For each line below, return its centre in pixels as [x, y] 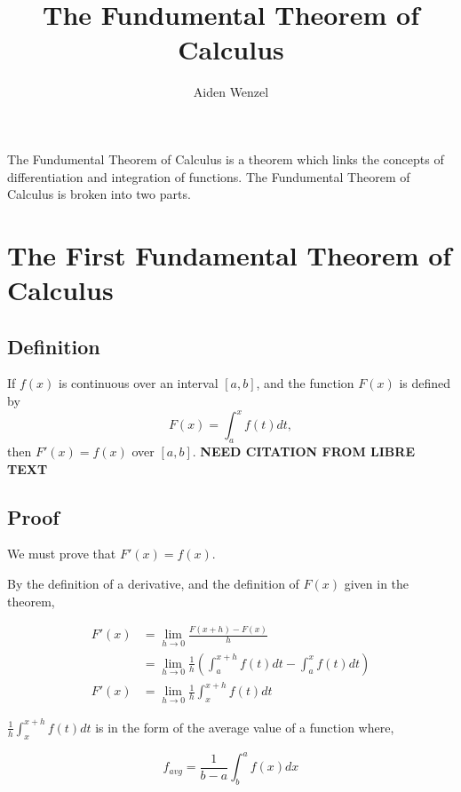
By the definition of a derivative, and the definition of [153, 583]
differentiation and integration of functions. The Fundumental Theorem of [209, 176]
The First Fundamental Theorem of [230, 254]
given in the [377, 583]
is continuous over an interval [139, 383]
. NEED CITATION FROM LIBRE [303, 451]
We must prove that [62, 554]
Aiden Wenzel [231, 92]
